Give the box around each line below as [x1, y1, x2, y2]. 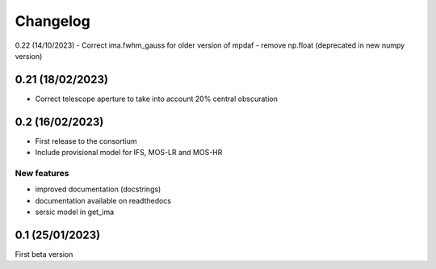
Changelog [15, 12, 90, 30]
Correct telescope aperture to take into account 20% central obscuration [35, 94, 278, 103]
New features [15, 167, 69, 179]
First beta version [15, 249, 73, 258]
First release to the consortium [35, 136, 137, 145]
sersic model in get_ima [35, 207, 115, 217]
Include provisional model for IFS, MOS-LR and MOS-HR [35, 148, 223, 158]
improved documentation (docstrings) [35, 184, 161, 194]
